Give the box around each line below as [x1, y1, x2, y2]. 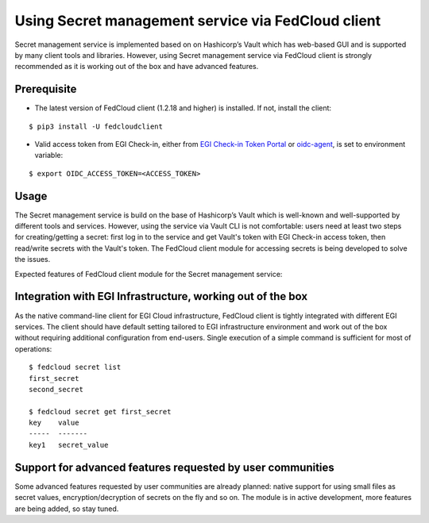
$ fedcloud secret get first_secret [29, 407, 172, 416]
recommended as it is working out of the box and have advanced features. [14, 62, 259, 71]
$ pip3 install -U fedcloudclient [29, 121, 163, 131]
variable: [34, 151, 64, 160]
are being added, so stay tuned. [14, 504, 119, 513]
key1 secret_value [29, 440, 109, 449]
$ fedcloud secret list [29, 363, 122, 372]
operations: [14, 344, 52, 353]
